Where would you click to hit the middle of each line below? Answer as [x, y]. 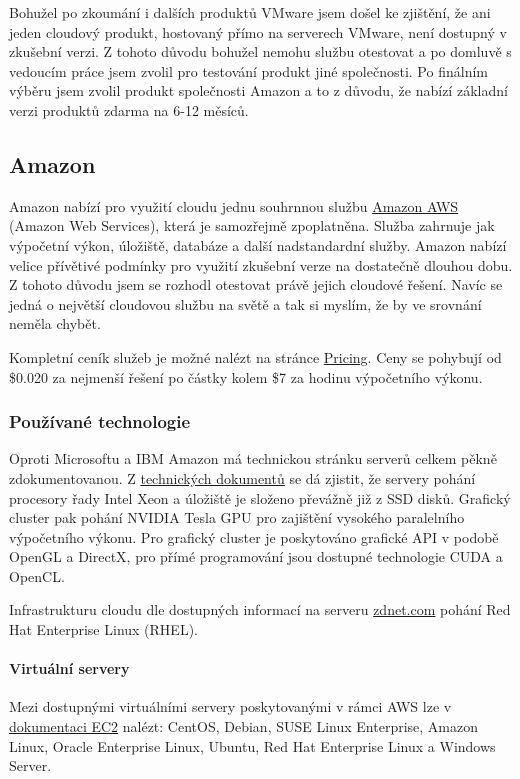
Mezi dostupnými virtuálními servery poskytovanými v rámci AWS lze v [230, 706]
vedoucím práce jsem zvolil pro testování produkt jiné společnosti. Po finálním [248, 70]
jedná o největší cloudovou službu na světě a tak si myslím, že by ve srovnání [245, 303]
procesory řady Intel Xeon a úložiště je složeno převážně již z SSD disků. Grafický [260, 497]
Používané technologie [100, 421]
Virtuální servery [69, 668]
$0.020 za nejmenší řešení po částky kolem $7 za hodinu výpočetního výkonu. [246, 376]
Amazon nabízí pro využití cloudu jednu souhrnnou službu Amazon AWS [234, 205]
